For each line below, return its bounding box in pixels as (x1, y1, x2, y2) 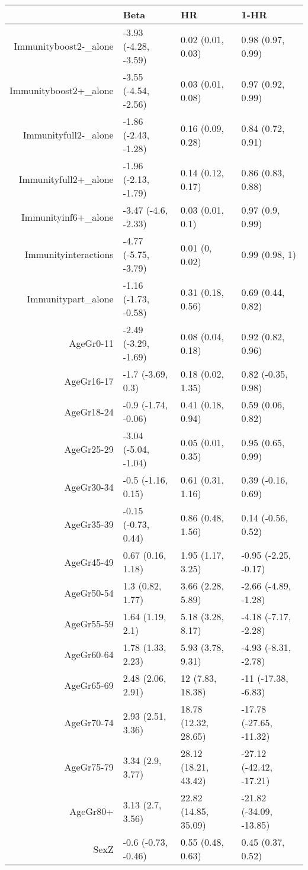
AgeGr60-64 (64, 647, 114, 661)
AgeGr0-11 (69, 336, 114, 350)
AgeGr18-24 (64, 404, 114, 418)
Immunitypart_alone (27, 292, 114, 305)
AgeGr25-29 (64, 442, 114, 456)
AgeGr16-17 (64, 373, 114, 388)
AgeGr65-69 (64, 678, 114, 692)
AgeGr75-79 (64, 760, 114, 774)
